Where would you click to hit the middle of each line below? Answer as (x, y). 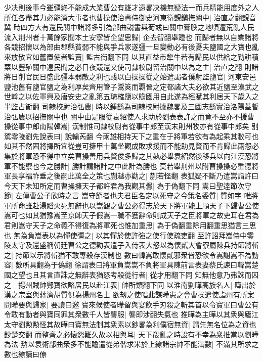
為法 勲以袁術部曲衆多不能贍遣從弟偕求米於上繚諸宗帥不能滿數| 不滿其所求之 (131, 344)
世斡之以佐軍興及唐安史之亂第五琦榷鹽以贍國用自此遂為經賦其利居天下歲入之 (131, 96)
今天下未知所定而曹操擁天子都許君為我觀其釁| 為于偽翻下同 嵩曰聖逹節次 (124, 185)
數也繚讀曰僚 (25, 354)
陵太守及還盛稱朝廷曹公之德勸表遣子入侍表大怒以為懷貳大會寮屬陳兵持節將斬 (131, 245)
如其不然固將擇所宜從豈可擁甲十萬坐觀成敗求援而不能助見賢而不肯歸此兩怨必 (131, 146)
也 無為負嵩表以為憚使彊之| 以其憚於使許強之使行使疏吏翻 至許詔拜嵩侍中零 (129, 235)
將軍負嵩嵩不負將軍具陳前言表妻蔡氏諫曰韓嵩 (177, 265)
